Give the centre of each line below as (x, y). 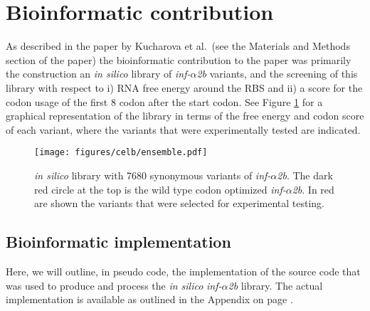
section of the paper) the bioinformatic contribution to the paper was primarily (179, 59)
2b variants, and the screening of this (277, 74)
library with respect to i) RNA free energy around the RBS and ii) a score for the (184, 87)
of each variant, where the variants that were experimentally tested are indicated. (183, 129)
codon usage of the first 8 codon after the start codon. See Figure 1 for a (164, 101)
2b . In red (313, 189)
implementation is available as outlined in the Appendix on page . (149, 299)
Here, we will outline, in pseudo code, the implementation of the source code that (183, 271)
